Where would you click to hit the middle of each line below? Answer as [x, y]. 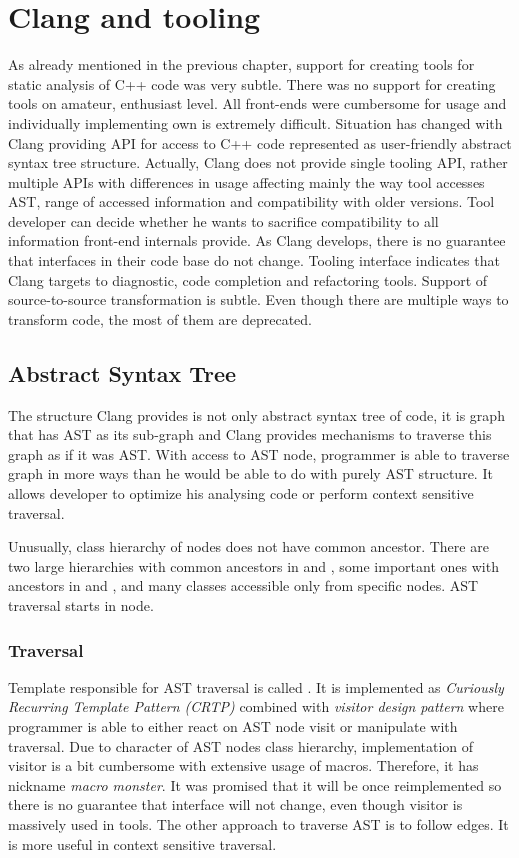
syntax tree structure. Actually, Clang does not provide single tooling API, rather [258, 162]
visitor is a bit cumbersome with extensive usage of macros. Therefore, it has [243, 765]
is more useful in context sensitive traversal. [142, 843]
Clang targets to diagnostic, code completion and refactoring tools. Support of [248, 279]
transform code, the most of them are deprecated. [160, 318]
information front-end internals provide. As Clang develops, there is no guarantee [257, 240]
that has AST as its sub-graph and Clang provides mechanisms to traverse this [250, 434]
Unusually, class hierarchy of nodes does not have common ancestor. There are [248, 546]
